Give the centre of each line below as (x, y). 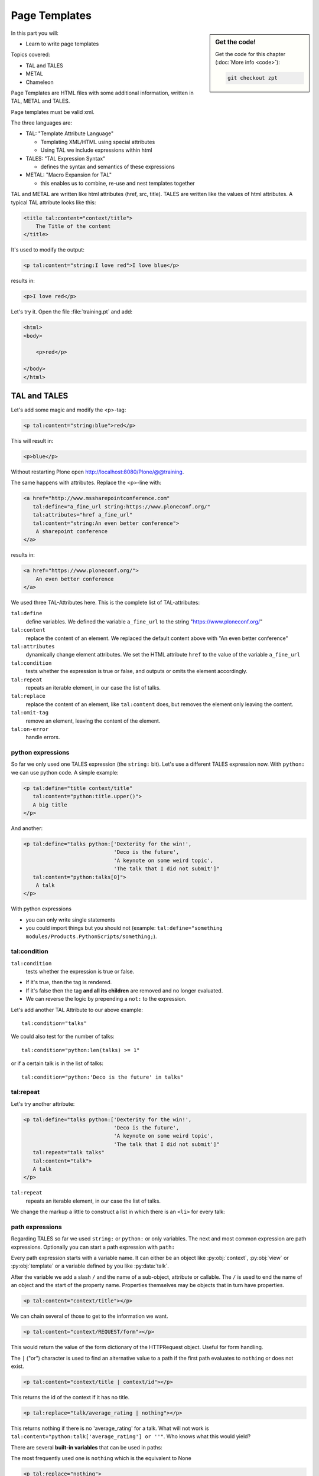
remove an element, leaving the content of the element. (93, 721)
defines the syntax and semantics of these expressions (108, 167)
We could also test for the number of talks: (63, 1037)
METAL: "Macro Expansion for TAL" (69, 175)
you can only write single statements (70, 920)
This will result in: (32, 441)
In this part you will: (35, 33)
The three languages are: (41, 123)
